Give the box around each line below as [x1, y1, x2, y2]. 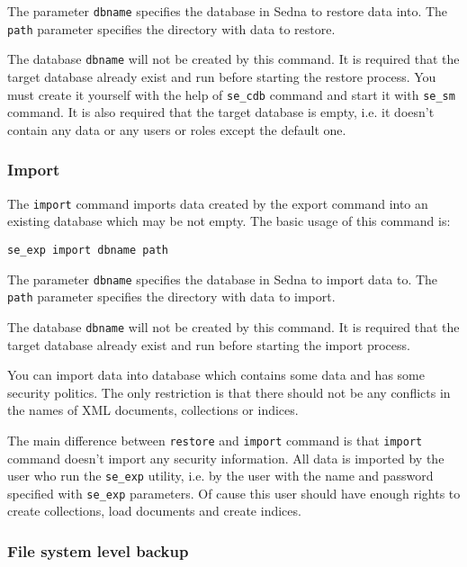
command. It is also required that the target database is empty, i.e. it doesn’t [7, 103, 435, 121]
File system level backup [7, 539, 189, 562]
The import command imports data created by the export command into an [7, 193, 428, 212]
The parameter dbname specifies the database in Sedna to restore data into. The [7, 2, 448, 20]
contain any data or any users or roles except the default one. [7, 120, 346, 139]
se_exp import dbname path [7, 243, 168, 256]
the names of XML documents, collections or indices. [7, 400, 299, 419]
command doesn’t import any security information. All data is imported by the [7, 448, 445, 467]
